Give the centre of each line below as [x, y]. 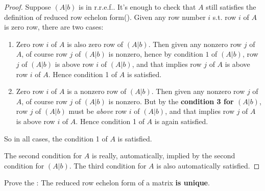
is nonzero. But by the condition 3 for [171, 101]
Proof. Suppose [28, 7]
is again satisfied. [181, 121]
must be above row [98, 111]
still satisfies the [231, 7]
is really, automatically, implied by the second [164, 156]
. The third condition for [108, 165]
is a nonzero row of [97, 91]
